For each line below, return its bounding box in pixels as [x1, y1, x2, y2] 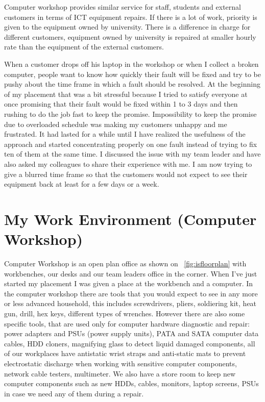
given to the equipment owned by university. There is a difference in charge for [4, 21, 251, 32]
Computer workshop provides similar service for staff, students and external [4, 2, 241, 12]
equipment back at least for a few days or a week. [4, 179, 159, 189]
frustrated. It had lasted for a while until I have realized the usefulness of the [4, 129, 246, 139]
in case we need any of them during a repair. [4, 388, 144, 398]
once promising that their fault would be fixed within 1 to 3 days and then [4, 98, 238, 109]
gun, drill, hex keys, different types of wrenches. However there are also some [4, 308, 245, 318]
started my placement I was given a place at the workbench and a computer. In [4, 278, 253, 289]
